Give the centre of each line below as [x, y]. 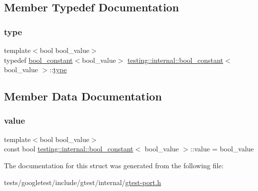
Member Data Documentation [83, 96]
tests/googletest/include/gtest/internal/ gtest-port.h [83, 182]
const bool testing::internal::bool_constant [69, 149]
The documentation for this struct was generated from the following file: [114, 165]
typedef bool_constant [38, 60]
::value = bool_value [222, 149]
